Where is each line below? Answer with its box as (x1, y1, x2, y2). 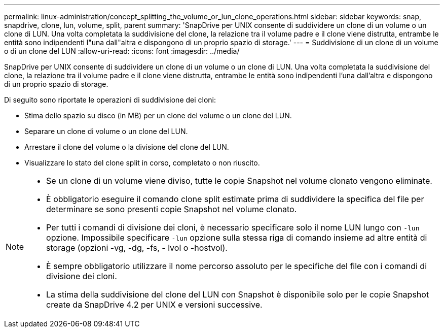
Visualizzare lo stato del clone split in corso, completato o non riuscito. (24, 158, 260, 167)
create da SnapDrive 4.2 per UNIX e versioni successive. (46, 300, 263, 310)
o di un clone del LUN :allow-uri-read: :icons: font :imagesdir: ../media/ (4, 47, 240, 55)
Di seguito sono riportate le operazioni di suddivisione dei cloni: (4, 95, 216, 104)
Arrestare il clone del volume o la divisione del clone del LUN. (24, 143, 229, 151)
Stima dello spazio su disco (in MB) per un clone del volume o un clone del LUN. (24, 111, 292, 120)
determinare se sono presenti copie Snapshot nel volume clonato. (46, 204, 297, 214)
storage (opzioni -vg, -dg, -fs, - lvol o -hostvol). (46, 243, 228, 253)
